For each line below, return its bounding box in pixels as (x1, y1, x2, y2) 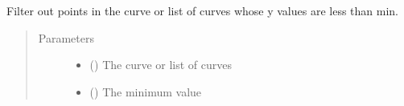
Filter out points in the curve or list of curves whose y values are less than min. (6, 2, 399, 18)
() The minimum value (89, 83, 202, 100)
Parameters (38, 29, 94, 46)
